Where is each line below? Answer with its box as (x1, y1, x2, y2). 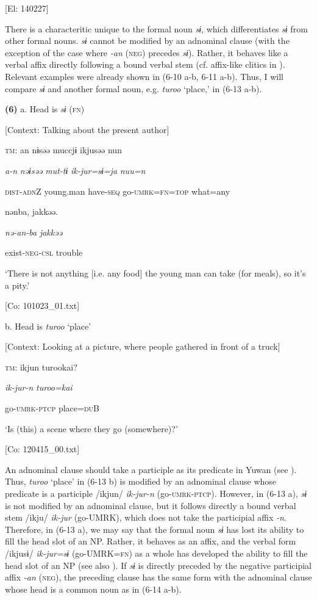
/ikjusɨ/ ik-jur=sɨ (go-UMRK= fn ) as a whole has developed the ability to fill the (5, 547, 308, 559)
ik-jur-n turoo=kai (5, 381, 73, 394)
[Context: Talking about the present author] (5, 123, 169, 136)
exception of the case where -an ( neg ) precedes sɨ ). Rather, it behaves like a (5, 46, 288, 59)
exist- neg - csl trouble (5, 246, 83, 259)
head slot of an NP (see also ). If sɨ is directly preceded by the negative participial (5, 558, 312, 571)
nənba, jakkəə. (5, 205, 59, 218)
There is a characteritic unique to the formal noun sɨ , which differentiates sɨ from (5, 22, 308, 35)
